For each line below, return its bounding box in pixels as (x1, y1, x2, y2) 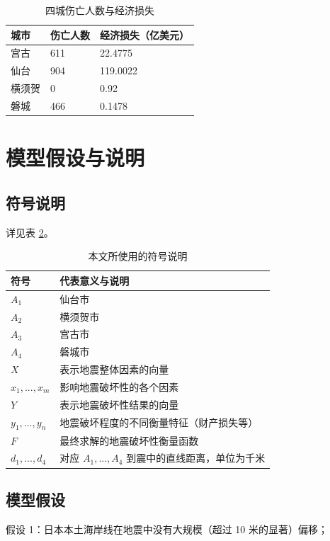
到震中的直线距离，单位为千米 (126, 450, 266, 465)
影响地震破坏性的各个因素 (59, 379, 179, 394)
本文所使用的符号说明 (88, 249, 188, 263)
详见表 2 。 (6, 224, 54, 239)
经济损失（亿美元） (100, 27, 189, 42)
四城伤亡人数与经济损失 (45, 3, 154, 17)
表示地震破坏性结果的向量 (59, 397, 179, 411)
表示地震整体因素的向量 (59, 362, 169, 377)
